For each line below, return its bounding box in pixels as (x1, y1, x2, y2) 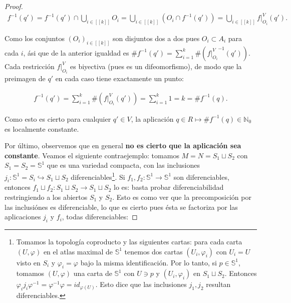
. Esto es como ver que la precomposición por (112, 191, 251, 202)
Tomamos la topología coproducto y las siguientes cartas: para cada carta (16, 236, 242, 246)
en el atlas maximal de (43, 246, 113, 256)
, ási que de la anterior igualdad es (23, 47, 129, 58)
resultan (206, 279, 231, 289)
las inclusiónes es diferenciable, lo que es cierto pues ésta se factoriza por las (5, 201, 238, 212)
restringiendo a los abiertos (5, 191, 88, 202)
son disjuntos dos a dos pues (113, 33, 200, 43)
